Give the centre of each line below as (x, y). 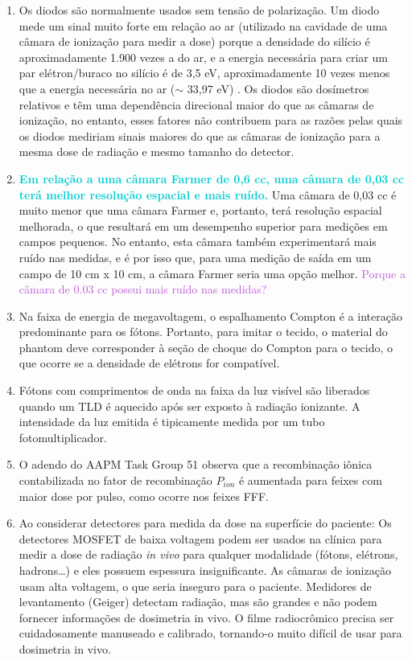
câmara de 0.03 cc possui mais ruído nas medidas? (143, 289)
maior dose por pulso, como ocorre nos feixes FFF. (144, 496)
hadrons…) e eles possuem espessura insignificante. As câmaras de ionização (205, 570)
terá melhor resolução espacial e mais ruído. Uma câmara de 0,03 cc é (208, 194)
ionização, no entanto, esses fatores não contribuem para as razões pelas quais (211, 120)
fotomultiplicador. (63, 437)
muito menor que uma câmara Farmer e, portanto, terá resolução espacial (200, 210)
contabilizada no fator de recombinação (115, 480)
